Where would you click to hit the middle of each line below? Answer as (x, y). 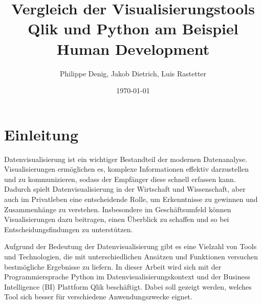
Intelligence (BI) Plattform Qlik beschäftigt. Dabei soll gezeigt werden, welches (128, 286)
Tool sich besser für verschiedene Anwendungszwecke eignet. (98, 297)
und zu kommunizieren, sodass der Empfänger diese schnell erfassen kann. (120, 179)
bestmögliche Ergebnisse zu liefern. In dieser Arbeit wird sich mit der (113, 266)
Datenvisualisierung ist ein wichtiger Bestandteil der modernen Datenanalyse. (126, 159)
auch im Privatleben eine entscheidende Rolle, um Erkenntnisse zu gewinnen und (131, 199)
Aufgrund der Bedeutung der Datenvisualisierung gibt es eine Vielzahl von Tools (130, 246)
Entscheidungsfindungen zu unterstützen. (69, 229)
